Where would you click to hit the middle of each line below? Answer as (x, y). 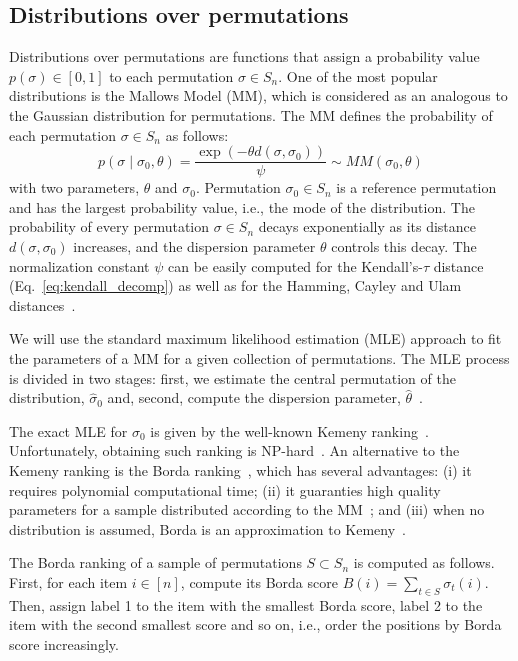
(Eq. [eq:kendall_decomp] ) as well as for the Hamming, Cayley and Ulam (235, 285)
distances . (42, 304)
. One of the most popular (358, 75)
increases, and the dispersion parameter (194, 246)
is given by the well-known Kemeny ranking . (289, 430)
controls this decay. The (404, 246)
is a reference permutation (416, 187)
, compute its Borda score (259, 581)
